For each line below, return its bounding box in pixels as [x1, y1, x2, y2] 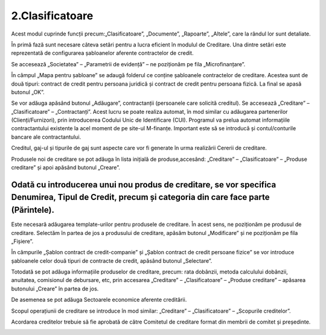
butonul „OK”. [11, 88, 45, 96]
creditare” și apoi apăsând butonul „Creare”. [11, 164, 120, 171]
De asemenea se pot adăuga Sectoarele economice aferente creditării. [11, 296, 187, 304]
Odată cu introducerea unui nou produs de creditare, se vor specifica [11, 180, 276, 190]
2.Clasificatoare [11, 9, 94, 22]
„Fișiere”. [11, 237, 34, 245]
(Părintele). [11, 205, 54, 215]
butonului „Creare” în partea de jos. [11, 285, 99, 292]
